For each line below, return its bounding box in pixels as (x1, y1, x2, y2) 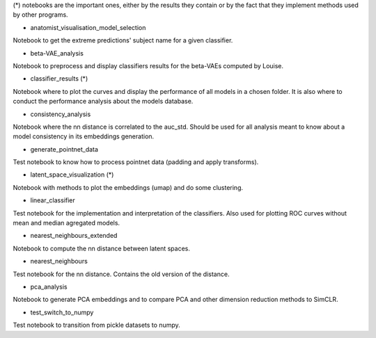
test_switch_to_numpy (30, 308, 94, 316)
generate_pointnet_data (30, 145, 99, 153)
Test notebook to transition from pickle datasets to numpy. (13, 321, 180, 330)
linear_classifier (30, 196, 76, 204)
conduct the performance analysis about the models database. (13, 97, 194, 106)
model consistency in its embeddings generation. (13, 132, 155, 140)
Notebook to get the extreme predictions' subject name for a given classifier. (13, 36, 233, 45)
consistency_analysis (30, 110, 91, 118)
